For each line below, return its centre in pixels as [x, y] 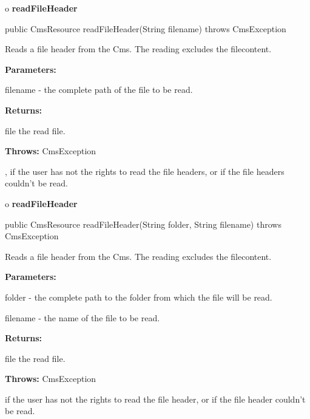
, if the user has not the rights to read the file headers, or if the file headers [145, 171]
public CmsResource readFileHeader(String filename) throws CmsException [146, 28]
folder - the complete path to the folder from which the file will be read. [139, 297]
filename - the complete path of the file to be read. [99, 90]
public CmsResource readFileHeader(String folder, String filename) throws [143, 224]
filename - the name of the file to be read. [83, 317]
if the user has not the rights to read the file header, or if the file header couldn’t [155, 399]
